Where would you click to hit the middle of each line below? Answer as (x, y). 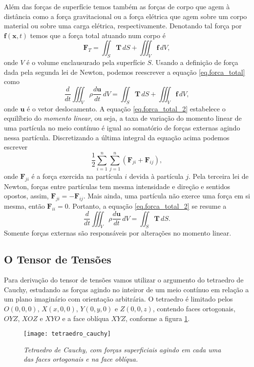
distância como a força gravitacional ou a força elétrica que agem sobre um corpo (126, 16)
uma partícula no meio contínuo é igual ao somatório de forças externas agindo (122, 127)
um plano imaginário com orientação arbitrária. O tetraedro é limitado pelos (118, 299)
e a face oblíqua (86, 318)
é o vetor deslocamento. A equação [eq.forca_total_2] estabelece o (126, 108)
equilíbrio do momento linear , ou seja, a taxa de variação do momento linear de (123, 118)
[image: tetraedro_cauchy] (67, 334)
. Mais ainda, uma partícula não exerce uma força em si (167, 196)
